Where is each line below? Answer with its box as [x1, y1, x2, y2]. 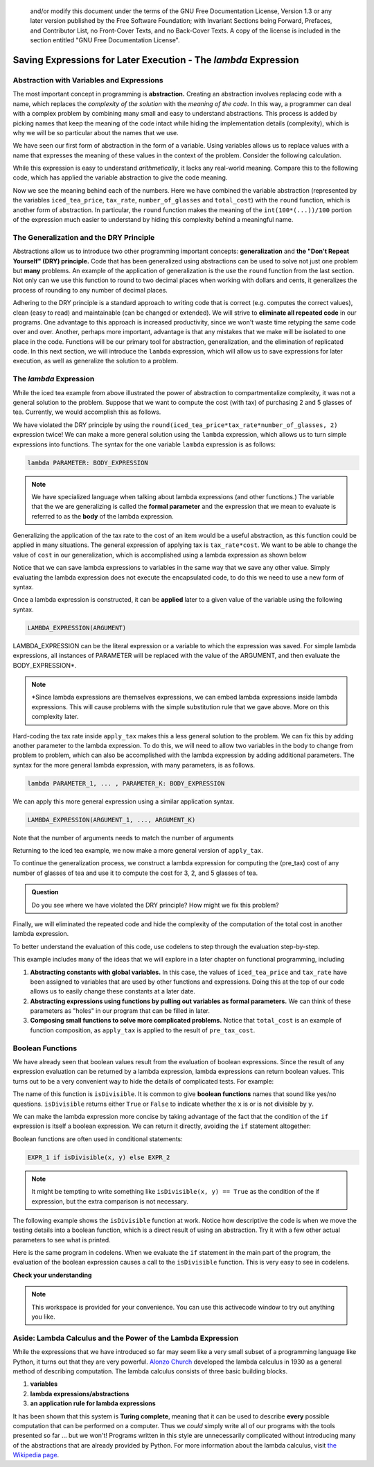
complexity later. [31, 713, 79, 721]
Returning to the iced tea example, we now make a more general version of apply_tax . [12, 847, 263, 855]
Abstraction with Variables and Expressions [12, 75, 163, 85]
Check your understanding [12, 1271, 92, 1279]
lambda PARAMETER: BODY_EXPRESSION [27, 458, 148, 467]
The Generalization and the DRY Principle [12, 232, 155, 242]
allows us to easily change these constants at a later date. [30, 987, 195, 996]
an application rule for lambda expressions [30, 1399, 156, 1407]
